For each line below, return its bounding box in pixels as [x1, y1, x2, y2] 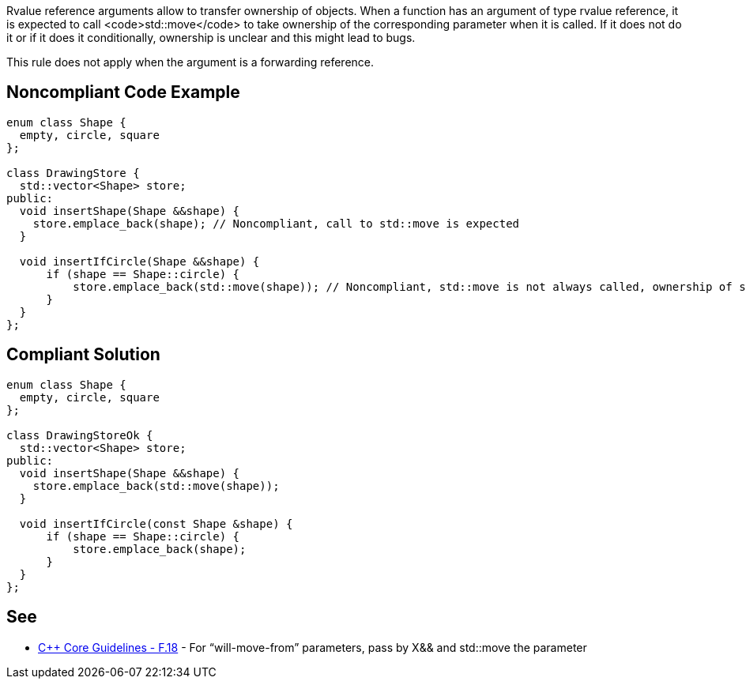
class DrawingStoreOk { [6, 428, 153, 442]
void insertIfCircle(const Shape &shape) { [19, 517, 293, 530]
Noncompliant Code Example [6, 82, 240, 103]
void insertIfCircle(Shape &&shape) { [19, 254, 260, 268]
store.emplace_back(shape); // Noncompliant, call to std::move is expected [32, 216, 520, 230]
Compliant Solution [6, 344, 160, 365]
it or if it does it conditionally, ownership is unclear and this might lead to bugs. [6, 31, 416, 44]
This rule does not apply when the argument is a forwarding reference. [6, 55, 375, 69]
